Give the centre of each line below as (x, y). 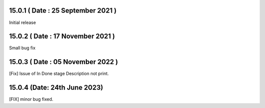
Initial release (23, 22)
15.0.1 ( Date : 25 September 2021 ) (63, 11)
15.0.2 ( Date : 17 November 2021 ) (62, 36)
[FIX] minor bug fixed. (31, 99)
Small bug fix (22, 48)
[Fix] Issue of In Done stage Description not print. (59, 74)
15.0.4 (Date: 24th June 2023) (56, 88)
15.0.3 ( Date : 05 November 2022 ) (64, 62)
